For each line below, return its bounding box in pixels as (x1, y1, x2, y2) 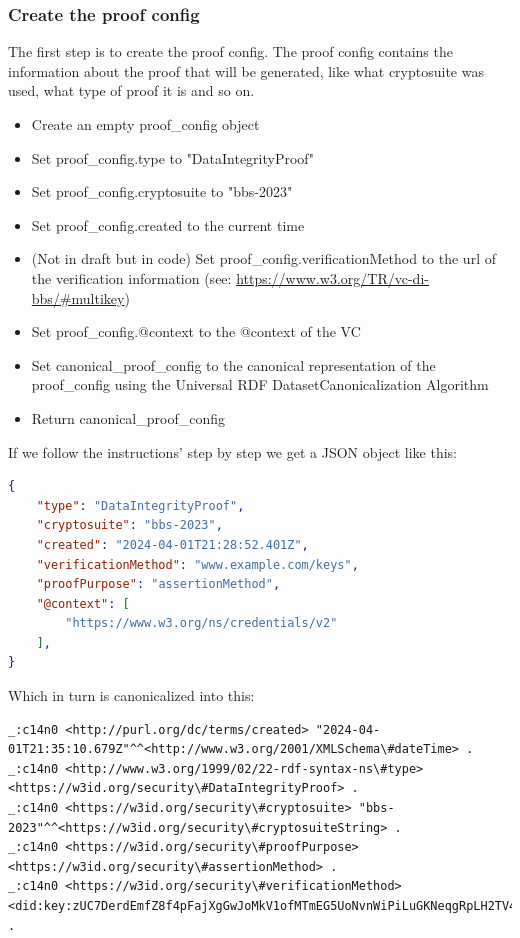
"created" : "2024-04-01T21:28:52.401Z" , (36, 537, 309, 552)
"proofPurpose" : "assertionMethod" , (36, 577, 281, 592)
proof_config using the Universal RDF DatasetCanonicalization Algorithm (31, 374, 489, 395)
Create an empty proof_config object (31, 114, 260, 134)
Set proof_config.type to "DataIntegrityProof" (31, 147, 314, 168)
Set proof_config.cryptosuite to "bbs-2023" (31, 181, 293, 202)
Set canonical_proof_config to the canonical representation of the (31, 354, 436, 375)
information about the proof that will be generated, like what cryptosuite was (8, 60, 484, 81)
